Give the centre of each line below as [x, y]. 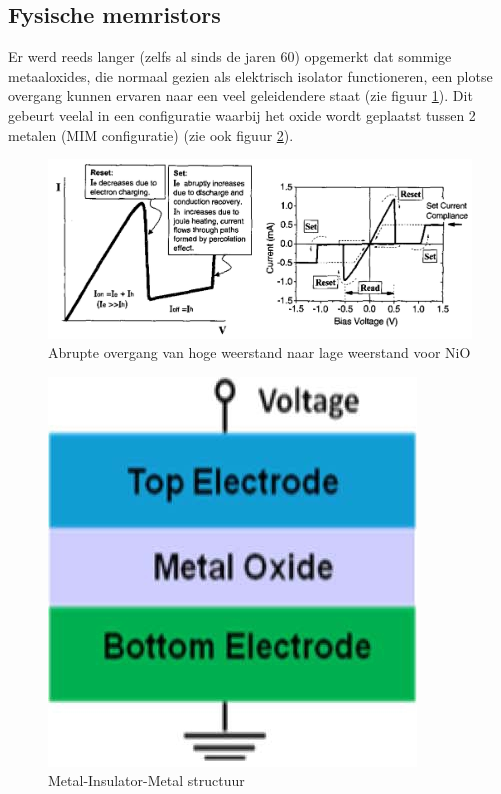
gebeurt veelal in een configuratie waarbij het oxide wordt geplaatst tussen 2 [242, 114]
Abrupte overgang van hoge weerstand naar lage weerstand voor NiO [259, 352]
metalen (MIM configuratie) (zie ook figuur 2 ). [151, 134]
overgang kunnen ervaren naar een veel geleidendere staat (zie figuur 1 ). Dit [240, 95]
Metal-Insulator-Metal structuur [146, 780]
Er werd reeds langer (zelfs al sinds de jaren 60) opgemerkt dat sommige [230, 56]
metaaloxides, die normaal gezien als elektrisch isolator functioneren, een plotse [250, 75]
